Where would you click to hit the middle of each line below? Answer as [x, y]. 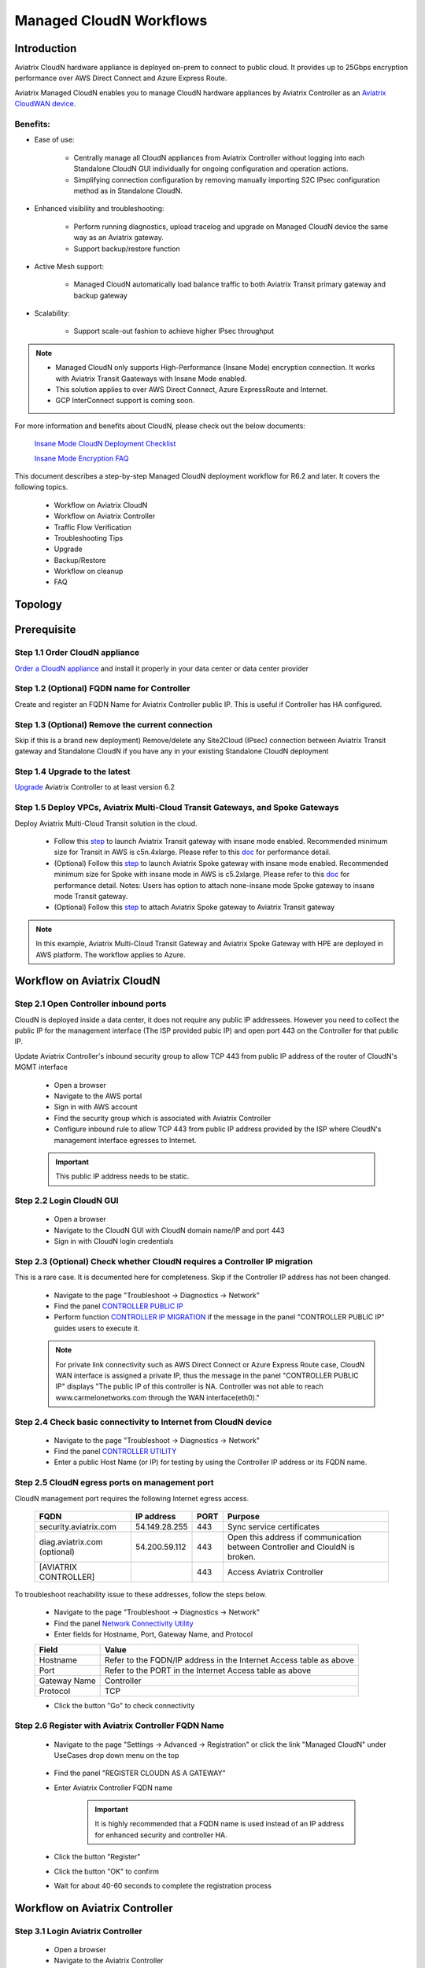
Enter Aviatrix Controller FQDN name [113, 1788]
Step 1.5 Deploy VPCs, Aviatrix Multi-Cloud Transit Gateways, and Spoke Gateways [177, 808]
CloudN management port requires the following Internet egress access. [132, 1498]
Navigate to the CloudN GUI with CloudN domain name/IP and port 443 [169, 1230]
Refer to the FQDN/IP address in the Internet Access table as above [229, 1659]
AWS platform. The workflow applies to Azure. [111, 954]
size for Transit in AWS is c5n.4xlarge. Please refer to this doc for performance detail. [192, 852]
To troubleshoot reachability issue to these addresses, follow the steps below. [140, 1595]
